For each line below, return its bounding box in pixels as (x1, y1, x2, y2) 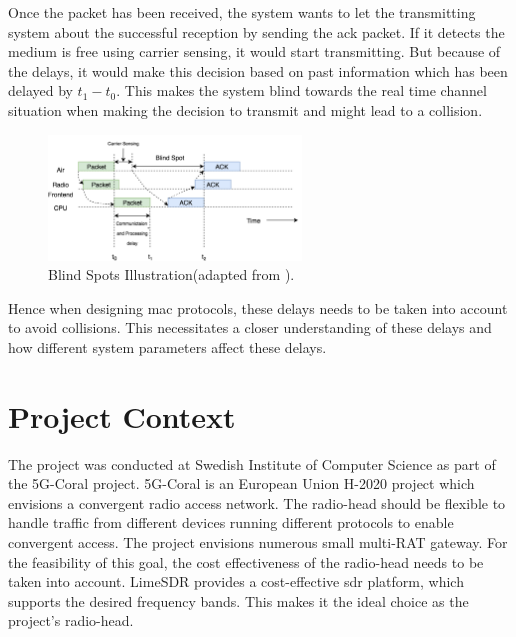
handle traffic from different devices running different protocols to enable (8, 512, 454, 533)
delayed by (8, 80, 73, 101)
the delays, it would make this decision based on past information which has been (8, 60, 508, 81)
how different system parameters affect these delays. (8, 336, 327, 357)
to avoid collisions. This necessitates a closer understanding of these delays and (8, 317, 492, 338)
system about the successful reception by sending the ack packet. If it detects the (8, 21, 505, 42)
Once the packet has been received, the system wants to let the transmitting (8, 2, 476, 22)
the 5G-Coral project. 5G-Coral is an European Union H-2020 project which (8, 473, 475, 494)
